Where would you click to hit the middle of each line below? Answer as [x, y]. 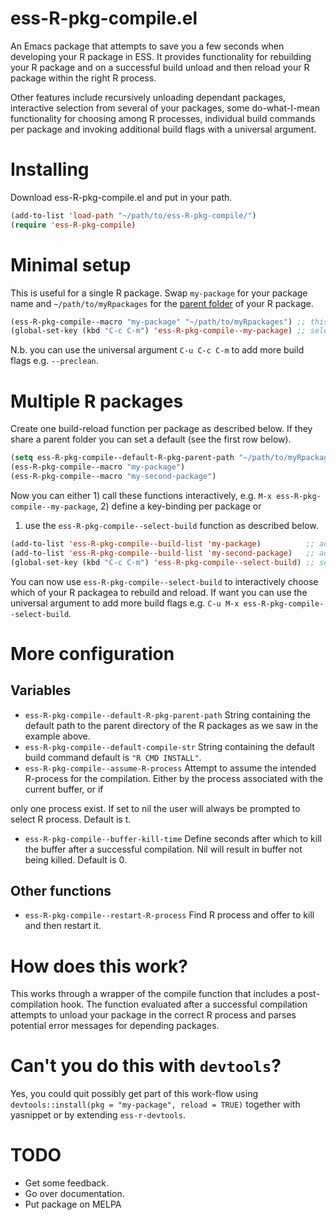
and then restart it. [63, 926]
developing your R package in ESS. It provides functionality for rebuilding [161, 56]
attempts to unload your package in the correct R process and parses [153, 1015]
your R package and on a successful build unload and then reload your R [160, 67]
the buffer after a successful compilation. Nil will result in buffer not [163, 849]
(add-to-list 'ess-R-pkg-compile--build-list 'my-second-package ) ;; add [171, 553]
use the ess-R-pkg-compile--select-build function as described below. [171, 525]
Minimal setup [71, 264]
